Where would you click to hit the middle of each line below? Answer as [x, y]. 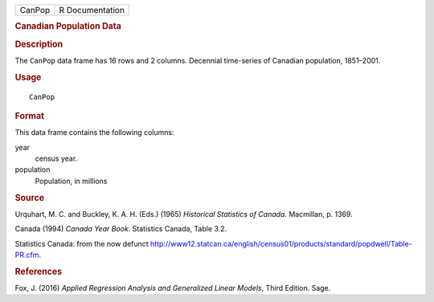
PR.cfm [27, 255]
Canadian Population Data [68, 27]
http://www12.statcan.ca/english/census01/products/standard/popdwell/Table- [281, 243]
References [39, 271]
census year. [56, 159]
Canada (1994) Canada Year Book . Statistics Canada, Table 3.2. [121, 229]
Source [30, 198]
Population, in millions [71, 181]
